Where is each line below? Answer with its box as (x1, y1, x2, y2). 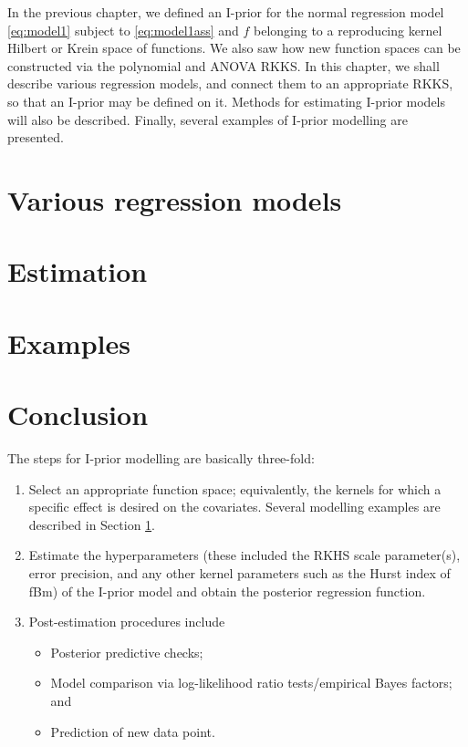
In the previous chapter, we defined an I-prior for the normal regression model (7, 3, 444, 21)
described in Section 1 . (28, 514, 155, 534)
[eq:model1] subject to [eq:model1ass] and (7, 20, 239, 39)
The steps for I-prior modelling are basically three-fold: (7, 449, 315, 467)
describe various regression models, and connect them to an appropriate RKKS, (7, 74, 453, 93)
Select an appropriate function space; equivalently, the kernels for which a (28, 479, 442, 498)
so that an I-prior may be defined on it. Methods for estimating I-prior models (7, 91, 446, 110)
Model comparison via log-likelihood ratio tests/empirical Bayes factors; (50, 673, 452, 692)
